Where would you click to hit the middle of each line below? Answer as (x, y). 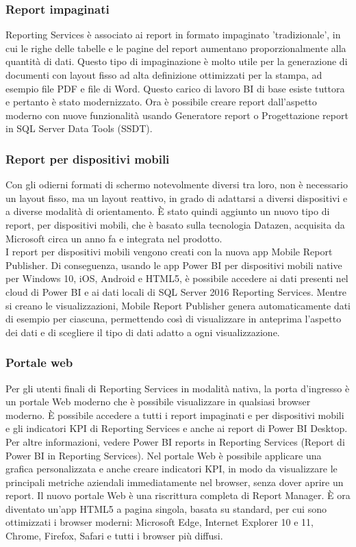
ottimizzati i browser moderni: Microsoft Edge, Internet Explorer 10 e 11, (160, 522)
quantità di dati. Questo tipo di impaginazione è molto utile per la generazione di (177, 61)
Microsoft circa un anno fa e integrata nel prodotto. (114, 238)
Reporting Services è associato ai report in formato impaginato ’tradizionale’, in (173, 35)
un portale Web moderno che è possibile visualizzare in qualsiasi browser (158, 402)
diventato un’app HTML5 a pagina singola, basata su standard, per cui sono (166, 508)
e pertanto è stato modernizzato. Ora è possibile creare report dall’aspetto (161, 102)
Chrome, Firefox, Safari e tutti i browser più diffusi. (114, 536)
